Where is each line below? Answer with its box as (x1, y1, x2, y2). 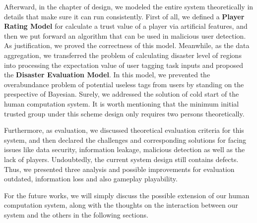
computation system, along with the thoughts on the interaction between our (4, 200, 238, 210)
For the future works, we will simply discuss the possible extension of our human (4, 190, 250, 200)
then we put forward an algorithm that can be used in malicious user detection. (4, 30, 246, 41)
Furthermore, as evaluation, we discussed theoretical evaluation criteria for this (4, 125, 244, 135)
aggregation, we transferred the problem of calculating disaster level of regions (4, 50, 242, 60)
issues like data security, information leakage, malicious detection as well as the (4, 144, 245, 155)
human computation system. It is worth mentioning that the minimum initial (4, 98, 239, 109)
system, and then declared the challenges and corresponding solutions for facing (4, 134, 246, 145)
